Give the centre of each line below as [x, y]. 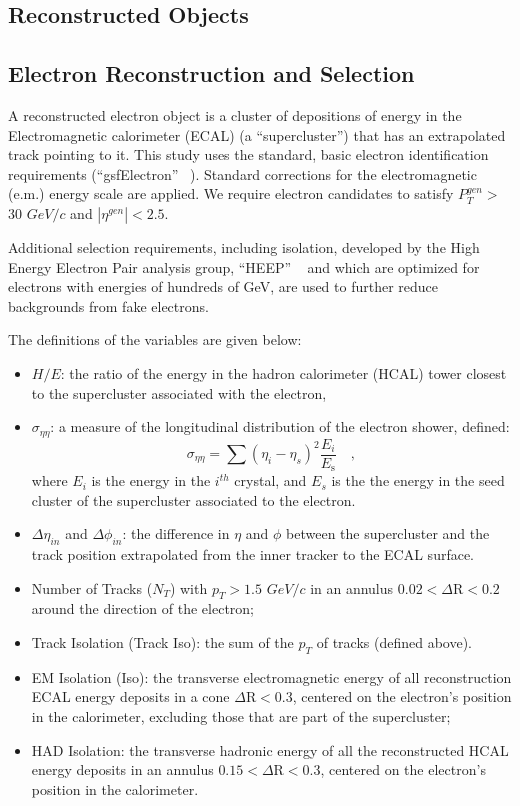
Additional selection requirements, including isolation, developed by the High [244, 246]
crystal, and [270, 480]
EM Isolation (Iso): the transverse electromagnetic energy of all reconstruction [271, 676]
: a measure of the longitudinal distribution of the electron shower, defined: [280, 426]
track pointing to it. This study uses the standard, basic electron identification [248, 154]
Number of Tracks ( [92, 587]
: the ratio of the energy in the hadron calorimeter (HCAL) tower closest [283, 372]
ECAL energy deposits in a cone [130, 696]
